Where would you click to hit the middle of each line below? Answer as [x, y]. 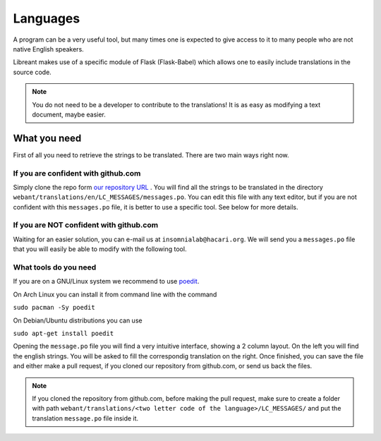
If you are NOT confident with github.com [86, 225]
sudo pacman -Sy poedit [54, 308]
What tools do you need [55, 267]
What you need [47, 138]
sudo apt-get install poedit [64, 333]
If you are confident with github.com [77, 173]
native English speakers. [48, 49]
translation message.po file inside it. [85, 418]
